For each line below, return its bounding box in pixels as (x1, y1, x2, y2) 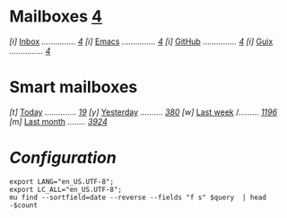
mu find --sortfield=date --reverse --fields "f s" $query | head (9, 193, 267, 202)
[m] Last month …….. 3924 (9, 116, 108, 126)
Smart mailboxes (9, 77, 138, 98)
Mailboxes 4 (9, 6, 103, 27)
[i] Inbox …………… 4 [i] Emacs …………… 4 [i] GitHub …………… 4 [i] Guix (9, 36, 274, 47)
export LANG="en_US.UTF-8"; (9, 177, 115, 186)
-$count (9, 200, 39, 210)
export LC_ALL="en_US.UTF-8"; (9, 185, 123, 194)
